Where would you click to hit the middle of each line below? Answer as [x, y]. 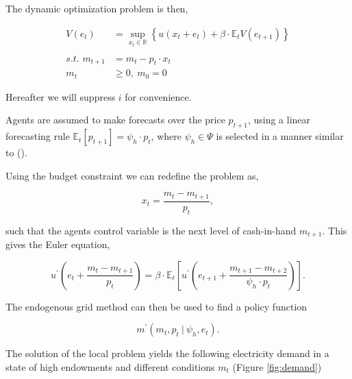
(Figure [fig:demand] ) [277, 366]
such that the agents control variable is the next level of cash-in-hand [151, 230]
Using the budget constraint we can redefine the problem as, [132, 175]
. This [335, 230]
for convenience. [158, 96]
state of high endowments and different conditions [110, 366]
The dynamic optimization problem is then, [97, 8]
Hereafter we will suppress [61, 96]
